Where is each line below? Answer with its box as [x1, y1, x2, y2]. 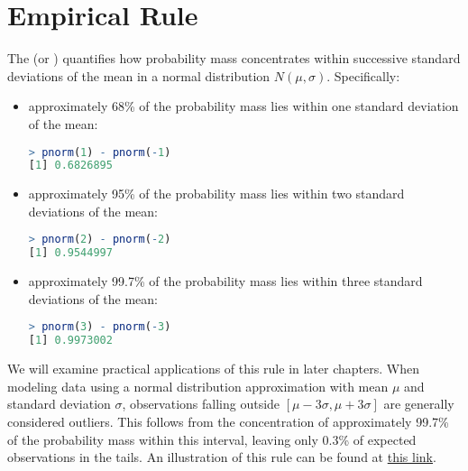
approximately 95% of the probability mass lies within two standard [28, 184, 405, 203]
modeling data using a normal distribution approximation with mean [7, 376, 389, 395]
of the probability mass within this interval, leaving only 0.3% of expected [7, 429, 417, 448]
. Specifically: [326, 66, 400, 85]
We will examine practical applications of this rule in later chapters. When [7, 359, 419, 378]
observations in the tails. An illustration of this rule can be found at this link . [7, 448, 436, 466]
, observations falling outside [122, 394, 280, 413]
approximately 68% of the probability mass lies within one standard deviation [28, 97, 459, 115]
